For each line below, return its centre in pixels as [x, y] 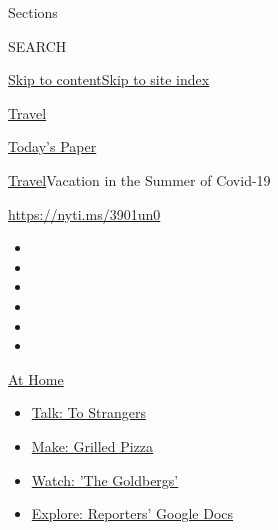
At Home [36, 378]
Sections [33, 12]
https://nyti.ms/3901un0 [84, 213]
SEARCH [37, 45]
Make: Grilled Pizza [92, 445]
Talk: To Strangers [88, 412]
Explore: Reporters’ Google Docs [132, 513]
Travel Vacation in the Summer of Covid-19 [139, 179]
